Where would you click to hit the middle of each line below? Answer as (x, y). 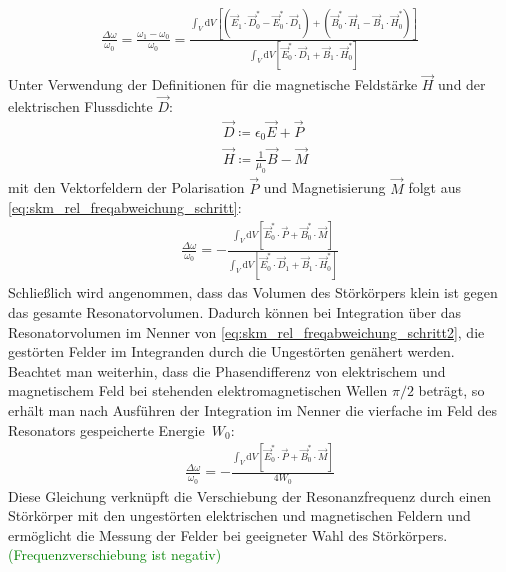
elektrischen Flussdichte (80, 105)
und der (462, 84)
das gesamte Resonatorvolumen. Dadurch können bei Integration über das (235, 311)
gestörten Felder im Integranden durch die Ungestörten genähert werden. (231, 351)
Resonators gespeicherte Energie (106, 429)
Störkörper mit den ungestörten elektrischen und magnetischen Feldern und (239, 515)
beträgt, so (451, 390)
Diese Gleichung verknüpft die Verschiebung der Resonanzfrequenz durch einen (250, 495)
